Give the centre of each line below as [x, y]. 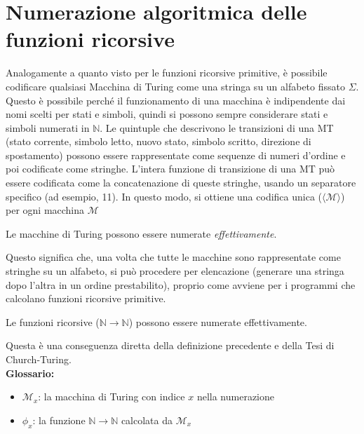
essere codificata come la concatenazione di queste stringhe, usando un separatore [181, 183]
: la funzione [59, 420]
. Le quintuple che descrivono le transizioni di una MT [217, 127]
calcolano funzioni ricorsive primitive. [86, 298]
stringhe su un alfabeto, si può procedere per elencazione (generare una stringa [175, 271]
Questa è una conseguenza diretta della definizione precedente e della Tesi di [170, 345]
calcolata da [147, 420]
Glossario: [30, 373]
